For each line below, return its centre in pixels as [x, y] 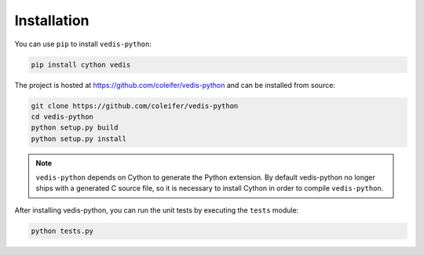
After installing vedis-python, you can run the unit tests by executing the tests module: [157, 210]
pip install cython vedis [81, 64]
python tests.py [62, 231]
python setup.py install [79, 138]
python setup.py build [75, 128]
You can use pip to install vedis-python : [83, 44]
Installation [52, 20]
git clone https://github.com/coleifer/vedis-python [135, 106]
